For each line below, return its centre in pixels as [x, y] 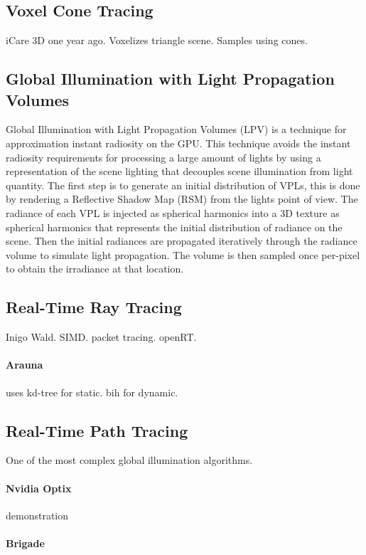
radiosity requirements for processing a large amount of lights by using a [163, 157]
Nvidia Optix [39, 488]
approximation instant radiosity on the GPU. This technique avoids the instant [178, 143]
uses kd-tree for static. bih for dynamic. [92, 392]
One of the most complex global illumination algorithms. [129, 460]
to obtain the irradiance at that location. [95, 269]
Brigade [25, 543]
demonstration [37, 515]
